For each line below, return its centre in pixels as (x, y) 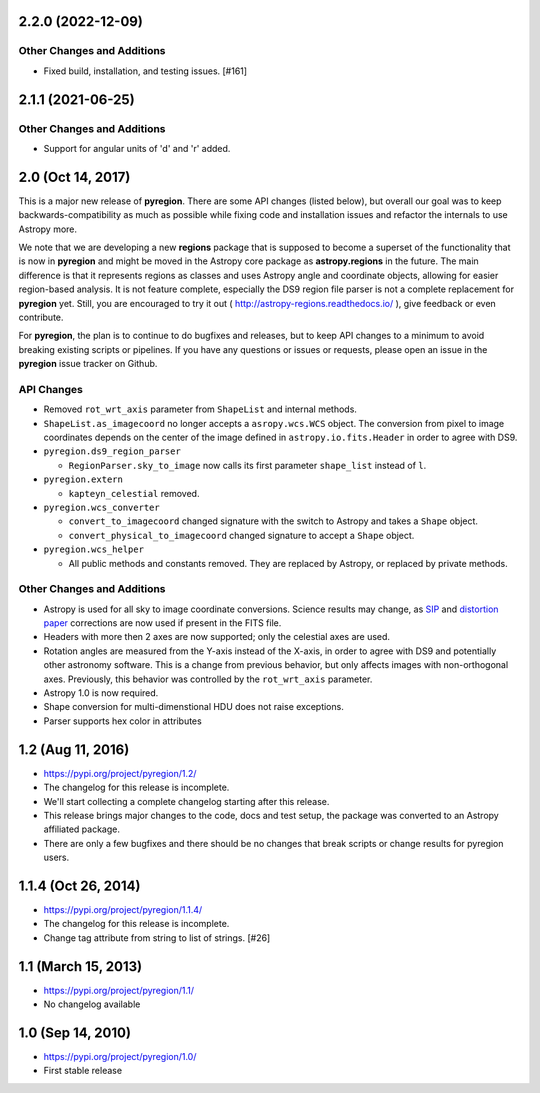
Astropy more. (48, 229)
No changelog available (92, 1004)
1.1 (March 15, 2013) (80, 966)
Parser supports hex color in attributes (122, 721)
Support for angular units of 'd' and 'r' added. (137, 148)
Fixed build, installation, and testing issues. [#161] (145, 71)
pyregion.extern (83, 479)
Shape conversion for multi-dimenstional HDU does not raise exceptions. (193, 707)
